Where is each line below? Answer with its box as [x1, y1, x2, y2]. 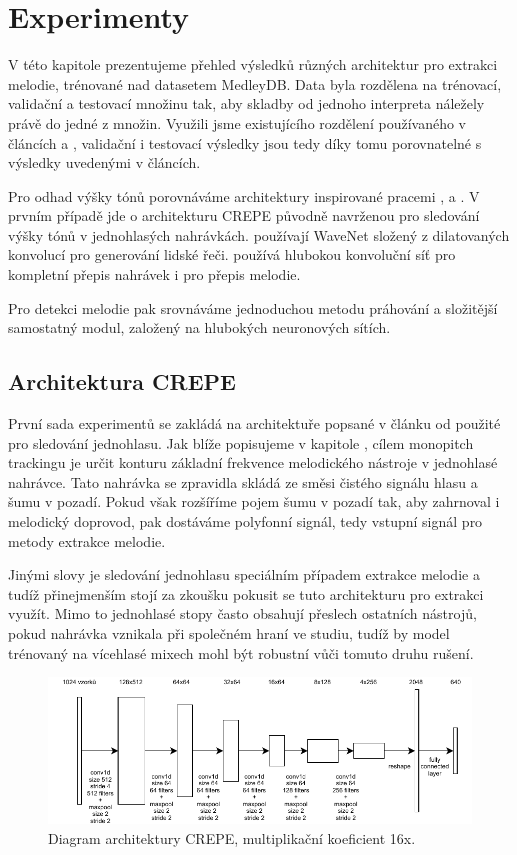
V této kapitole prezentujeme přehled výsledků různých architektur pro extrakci [8, 54, 498, 75]
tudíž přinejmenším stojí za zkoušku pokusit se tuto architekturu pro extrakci [8, 583, 484, 604]
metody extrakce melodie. [8, 530, 166, 551]
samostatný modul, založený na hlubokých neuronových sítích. [8, 317, 391, 338]
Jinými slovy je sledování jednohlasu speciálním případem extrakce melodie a [8, 564, 480, 585]
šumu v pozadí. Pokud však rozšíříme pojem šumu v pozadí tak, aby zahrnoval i [8, 491, 500, 512]
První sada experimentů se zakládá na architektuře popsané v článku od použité [8, 413, 501, 434]
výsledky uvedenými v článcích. [8, 152, 201, 173]
